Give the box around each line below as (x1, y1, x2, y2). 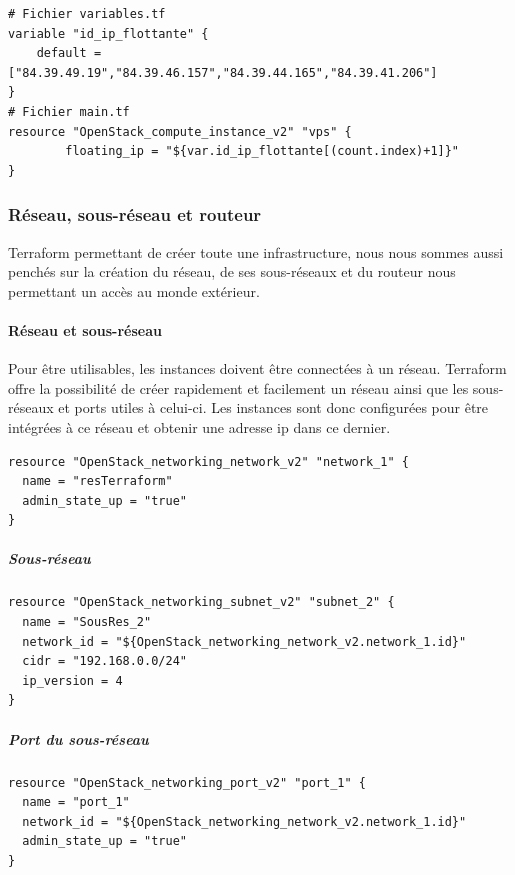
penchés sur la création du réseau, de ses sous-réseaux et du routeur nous (8, 261, 456, 282)
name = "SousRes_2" (22, 615, 152, 630)
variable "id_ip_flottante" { (8, 26, 209, 41)
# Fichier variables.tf (8, 7, 166, 21)
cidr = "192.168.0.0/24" (22, 654, 187, 669)
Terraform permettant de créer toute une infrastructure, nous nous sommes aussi (8, 241, 504, 262)
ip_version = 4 (22, 673, 123, 688)
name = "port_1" (22, 795, 130, 810)
